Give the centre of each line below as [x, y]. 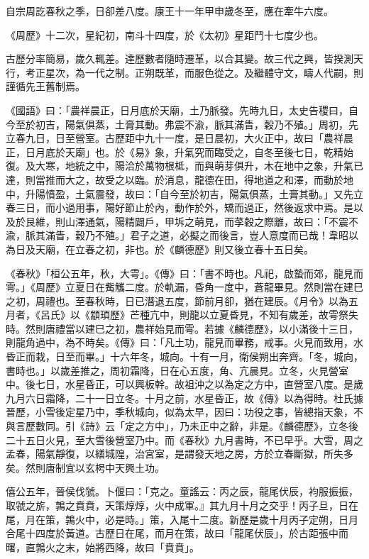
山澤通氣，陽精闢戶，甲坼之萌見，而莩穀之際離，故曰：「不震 [206, 221]
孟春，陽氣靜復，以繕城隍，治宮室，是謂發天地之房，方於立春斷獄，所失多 [180, 454]
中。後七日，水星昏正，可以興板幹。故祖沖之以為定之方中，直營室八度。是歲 [184, 384]
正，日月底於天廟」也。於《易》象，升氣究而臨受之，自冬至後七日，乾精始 [180, 151]
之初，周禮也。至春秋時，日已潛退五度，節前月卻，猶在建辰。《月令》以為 [177, 300]
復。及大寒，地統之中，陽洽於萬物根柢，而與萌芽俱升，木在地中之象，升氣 [180, 166]
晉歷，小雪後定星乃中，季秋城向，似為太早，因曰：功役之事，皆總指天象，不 [184, 412]
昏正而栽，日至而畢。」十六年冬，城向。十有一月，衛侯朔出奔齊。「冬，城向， [184, 356]
